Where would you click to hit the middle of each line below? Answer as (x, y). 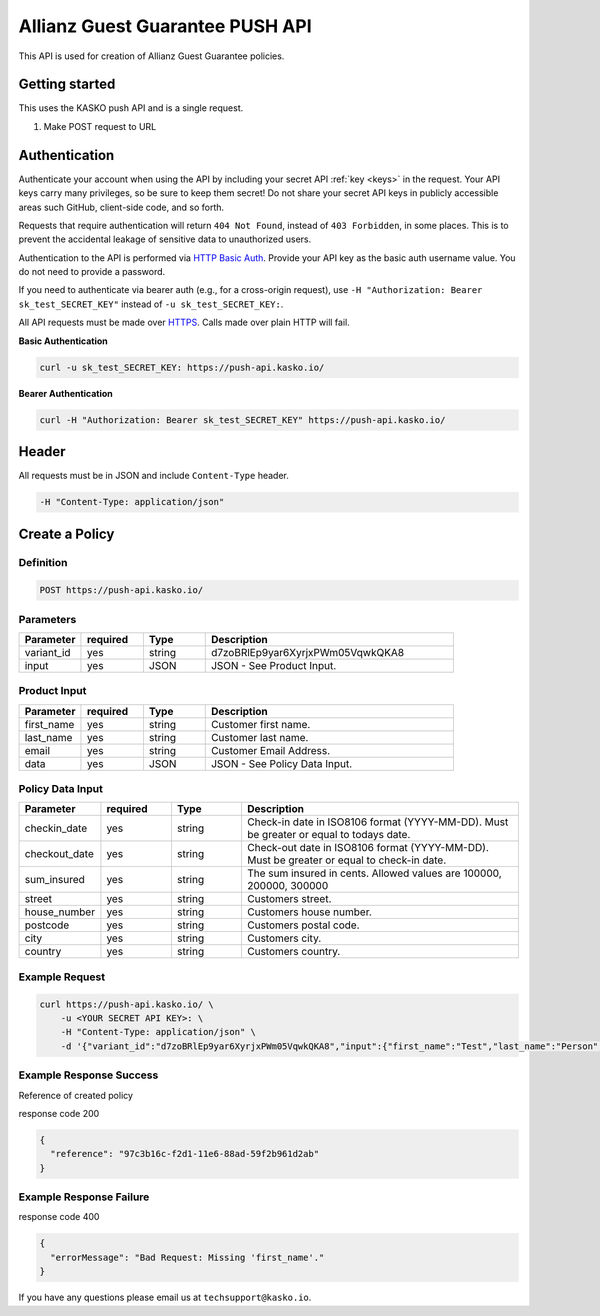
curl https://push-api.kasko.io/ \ (126, 1004)
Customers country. (293, 952)
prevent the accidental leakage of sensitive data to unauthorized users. (165, 239)
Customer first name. (260, 724)
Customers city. (284, 938)
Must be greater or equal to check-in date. (346, 860)
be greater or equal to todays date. (328, 835)
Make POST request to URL (100, 126)
